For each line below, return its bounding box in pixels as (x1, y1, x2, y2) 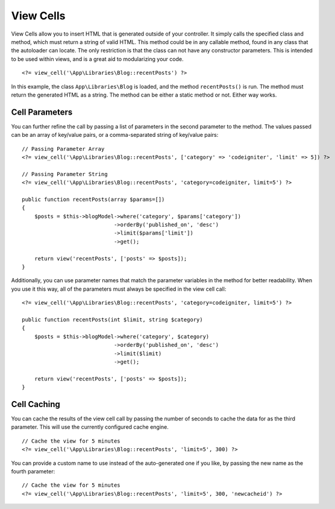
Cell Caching (11, 399, 60, 409)
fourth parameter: (11, 467, 55, 475)
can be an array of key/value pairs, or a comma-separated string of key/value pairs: (11, 131, 219, 139)
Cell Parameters (11, 107, 73, 117)
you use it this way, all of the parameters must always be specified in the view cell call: (11, 285, 227, 292)
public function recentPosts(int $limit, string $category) (22, 317, 203, 323)
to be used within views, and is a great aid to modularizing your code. (11, 55, 184, 63)
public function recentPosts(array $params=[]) (22, 196, 165, 203)
